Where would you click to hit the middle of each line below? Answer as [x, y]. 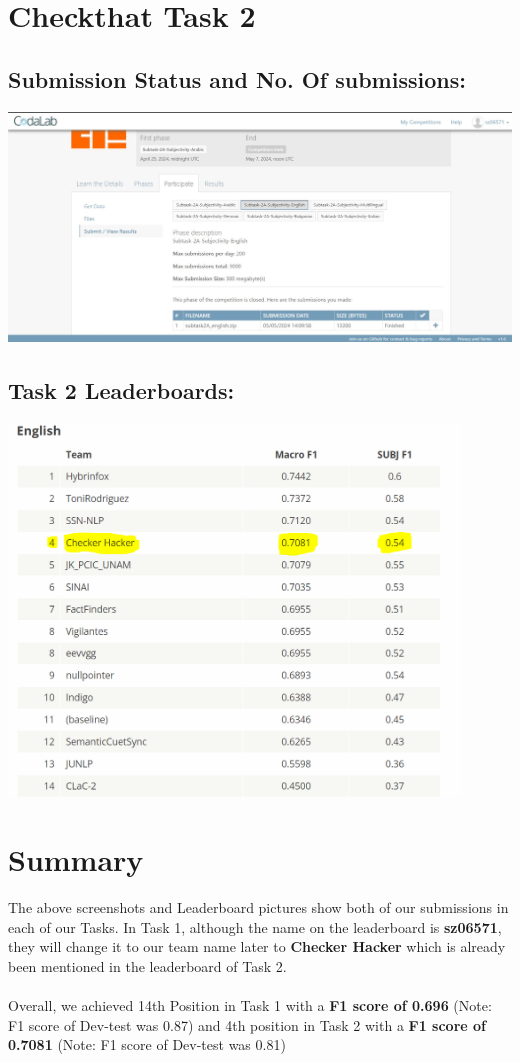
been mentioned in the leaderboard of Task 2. [147, 966]
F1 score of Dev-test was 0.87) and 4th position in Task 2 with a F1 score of [247, 1024]
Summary [76, 859]
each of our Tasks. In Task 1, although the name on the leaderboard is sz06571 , [255, 926]
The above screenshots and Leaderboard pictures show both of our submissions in [258, 907]
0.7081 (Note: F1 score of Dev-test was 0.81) [147, 1044]
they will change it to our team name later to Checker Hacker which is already [257, 946]
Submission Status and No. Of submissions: [237, 78]
